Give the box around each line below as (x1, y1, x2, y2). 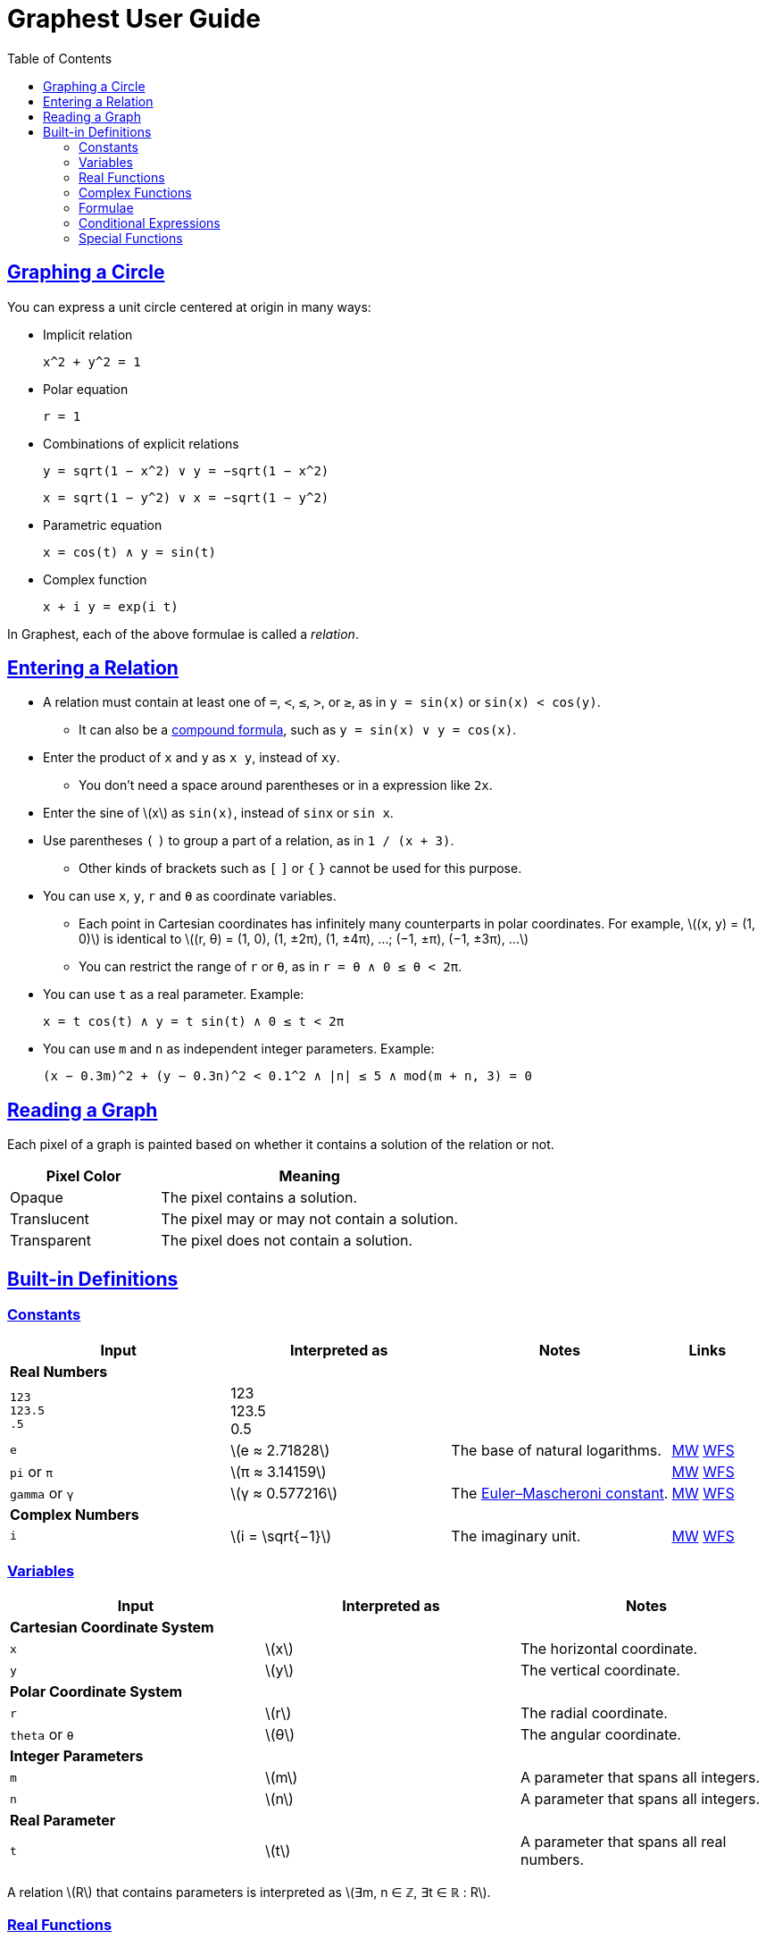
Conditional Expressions (79, 214, 221, 231)
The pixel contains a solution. (161, 1188, 358, 1207)
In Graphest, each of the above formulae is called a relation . (7, 625, 359, 642)
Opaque (10, 1188, 63, 1207)
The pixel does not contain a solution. (161, 1231, 413, 1250)
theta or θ (10, 1725, 74, 1744)
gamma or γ (10, 1483, 74, 1502)
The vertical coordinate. (520, 1661, 680, 1680)
